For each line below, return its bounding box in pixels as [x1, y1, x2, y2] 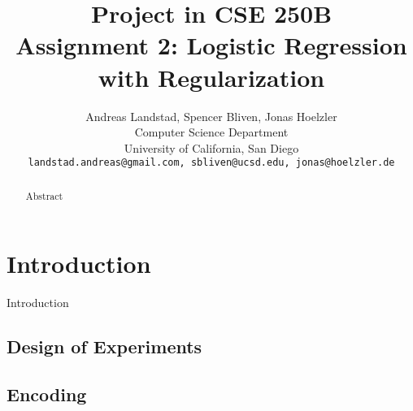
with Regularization [98, 60, 325, 93]
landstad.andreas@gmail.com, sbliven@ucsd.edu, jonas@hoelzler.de [28, 157, 395, 169]
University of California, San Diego [124, 139, 299, 156]
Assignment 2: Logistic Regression [15, 28, 407, 62]
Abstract [25, 188, 63, 202]
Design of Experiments [7, 334, 202, 359]
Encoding [7, 382, 87, 407]
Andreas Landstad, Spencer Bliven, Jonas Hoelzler [85, 107, 337, 124]
